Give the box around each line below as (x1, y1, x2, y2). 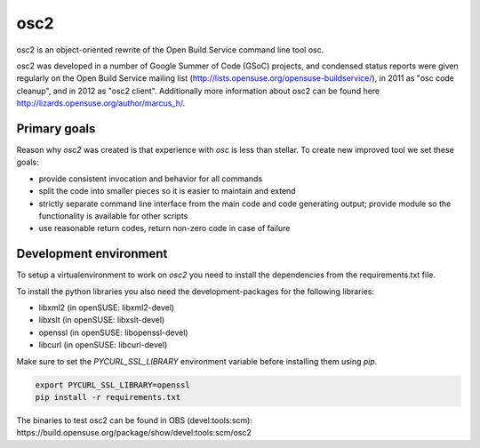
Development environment (16, 246, 168, 261)
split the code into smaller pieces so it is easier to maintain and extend (38, 186, 297, 196)
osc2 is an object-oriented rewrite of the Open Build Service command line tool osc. (16, 44, 324, 55)
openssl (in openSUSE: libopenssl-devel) (38, 327, 188, 338)
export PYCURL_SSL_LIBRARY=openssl (35, 380, 190, 390)
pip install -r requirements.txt (35, 392, 181, 402)
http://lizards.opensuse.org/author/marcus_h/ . (16, 98, 186, 108)
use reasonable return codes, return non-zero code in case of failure (38, 223, 291, 234)
